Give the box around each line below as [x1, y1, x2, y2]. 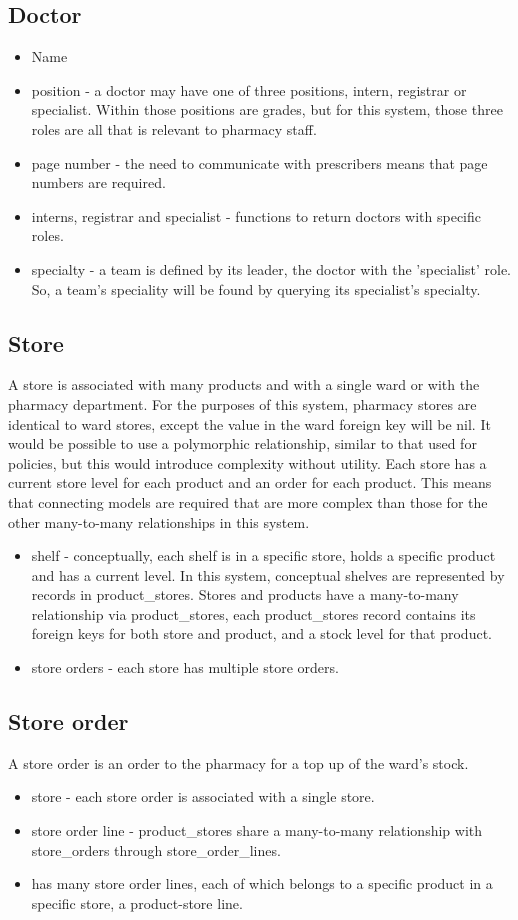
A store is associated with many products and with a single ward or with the [8, 374, 480, 395]
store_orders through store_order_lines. [31, 839, 281, 860]
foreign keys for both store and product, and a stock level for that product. [31, 623, 492, 644]
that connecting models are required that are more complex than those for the [8, 491, 488, 512]
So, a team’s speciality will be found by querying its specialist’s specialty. [31, 278, 481, 299]
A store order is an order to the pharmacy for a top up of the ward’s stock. [8, 752, 469, 773]
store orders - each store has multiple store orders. [31, 657, 339, 678]
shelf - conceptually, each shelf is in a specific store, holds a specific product [31, 545, 496, 566]
